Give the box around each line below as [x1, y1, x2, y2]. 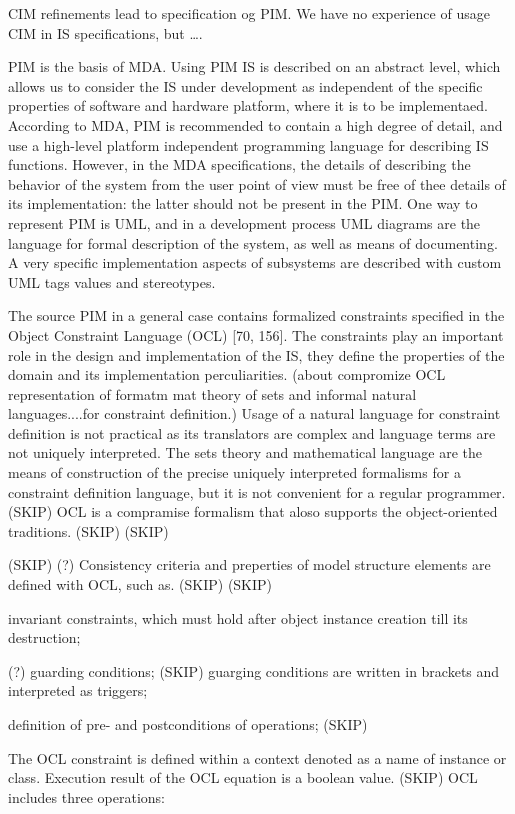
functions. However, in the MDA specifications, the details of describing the [8, 154, 471, 175]
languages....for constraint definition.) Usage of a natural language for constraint [8, 403, 501, 424]
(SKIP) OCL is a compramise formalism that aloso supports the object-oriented [8, 501, 498, 522]
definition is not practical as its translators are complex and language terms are [8, 422, 496, 443]
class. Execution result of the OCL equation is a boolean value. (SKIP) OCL [8, 767, 478, 788]
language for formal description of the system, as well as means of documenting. [8, 232, 498, 253]
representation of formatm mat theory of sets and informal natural [8, 383, 417, 404]
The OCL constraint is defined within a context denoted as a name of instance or [8, 747, 507, 768]
